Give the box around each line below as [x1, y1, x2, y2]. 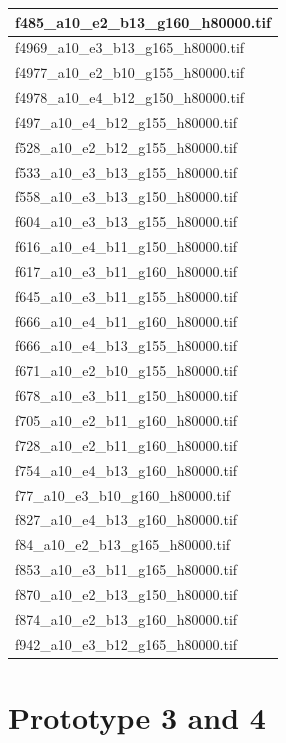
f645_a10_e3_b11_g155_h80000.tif [15, 285, 238, 306]
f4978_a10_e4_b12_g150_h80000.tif [15, 87, 245, 108]
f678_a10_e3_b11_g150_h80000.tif [15, 385, 238, 406]
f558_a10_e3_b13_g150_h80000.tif [15, 186, 238, 207]
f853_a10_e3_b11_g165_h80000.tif [15, 559, 238, 580]
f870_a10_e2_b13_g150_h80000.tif [15, 583, 238, 604]
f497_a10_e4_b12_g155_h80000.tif [15, 111, 238, 132]
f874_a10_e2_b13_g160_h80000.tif [15, 608, 238, 629]
